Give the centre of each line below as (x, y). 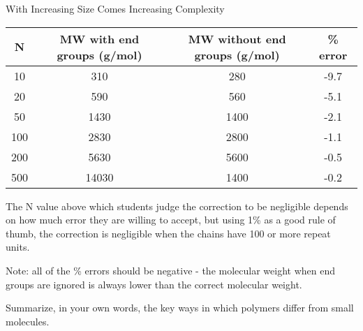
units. (18, 247)
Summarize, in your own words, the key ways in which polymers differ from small (180, 308)
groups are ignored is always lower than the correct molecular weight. (154, 284)
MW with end (99, 38)
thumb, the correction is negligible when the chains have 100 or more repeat (168, 233)
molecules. (28, 321)
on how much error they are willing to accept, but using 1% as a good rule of (171, 220)
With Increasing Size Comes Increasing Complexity (115, 8)
